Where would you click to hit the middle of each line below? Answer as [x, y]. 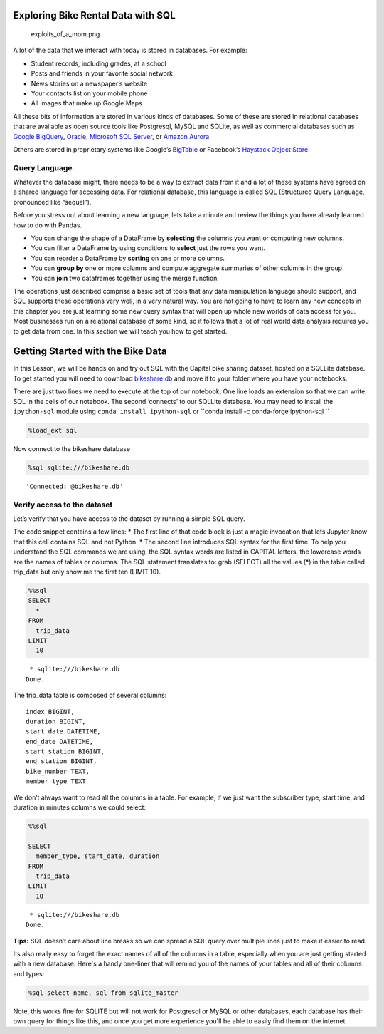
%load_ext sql [53, 430]
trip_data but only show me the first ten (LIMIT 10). [87, 572]
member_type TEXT [56, 781]
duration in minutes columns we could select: [79, 807]
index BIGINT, [50, 712]
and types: [29, 973]
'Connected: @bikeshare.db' [75, 486]
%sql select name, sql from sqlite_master [103, 993]
